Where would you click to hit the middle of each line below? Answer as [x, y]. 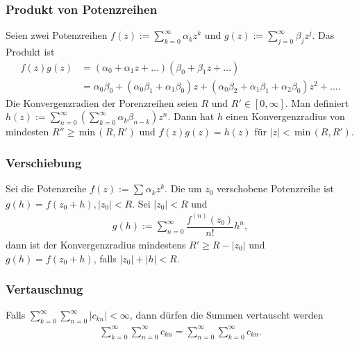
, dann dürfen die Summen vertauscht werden [226, 315]
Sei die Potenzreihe [46, 188]
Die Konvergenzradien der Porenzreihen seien [102, 102]
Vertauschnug [44, 289]
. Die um [183, 188]
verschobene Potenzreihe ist [275, 188]
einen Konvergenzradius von [285, 116]
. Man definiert [317, 102]
